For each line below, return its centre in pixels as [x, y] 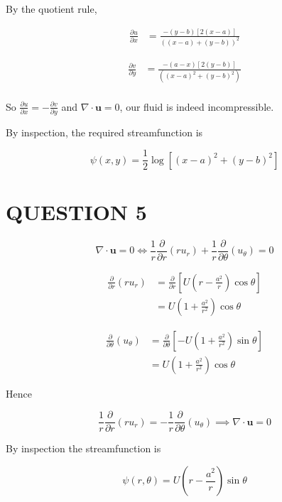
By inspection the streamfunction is [83, 448]
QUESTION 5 [76, 211]
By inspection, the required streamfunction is [104, 132]
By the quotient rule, [51, 9]
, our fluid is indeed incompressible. [197, 106]
